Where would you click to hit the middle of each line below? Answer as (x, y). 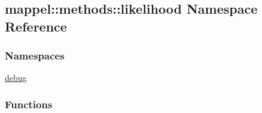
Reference (36, 26)
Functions (29, 104)
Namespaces (35, 56)
